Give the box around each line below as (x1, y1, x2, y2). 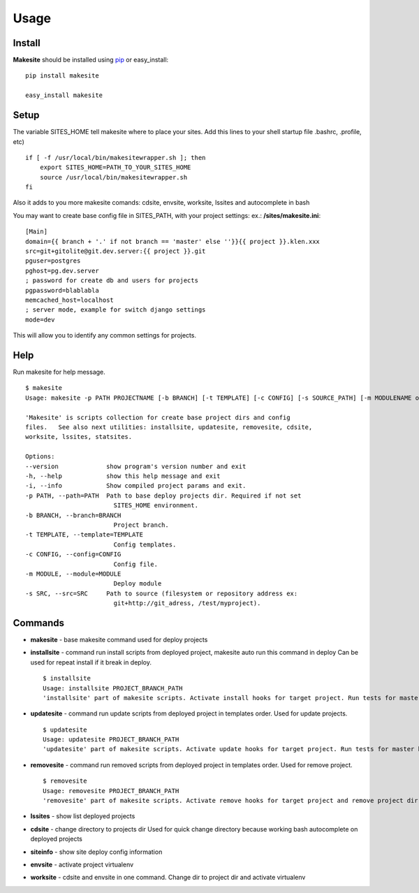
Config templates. (113, 540, 177, 549)
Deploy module (113, 580, 162, 588)
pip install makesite (25, 72, 99, 80)
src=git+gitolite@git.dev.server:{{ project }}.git (25, 247, 206, 255)
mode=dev (25, 315, 55, 324)
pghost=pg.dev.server (25, 266, 99, 275)
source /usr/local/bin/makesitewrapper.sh (39, 173, 188, 181)
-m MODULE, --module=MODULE (25, 569, 122, 578)
